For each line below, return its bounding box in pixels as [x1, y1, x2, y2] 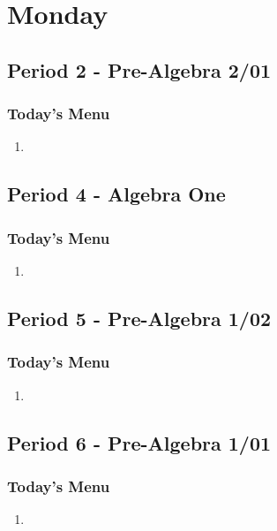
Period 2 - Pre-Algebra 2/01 [7, 56, 272, 83]
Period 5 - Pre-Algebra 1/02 [7, 304, 272, 331]
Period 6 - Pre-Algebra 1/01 [7, 429, 272, 456]
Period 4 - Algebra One [7, 180, 226, 208]
